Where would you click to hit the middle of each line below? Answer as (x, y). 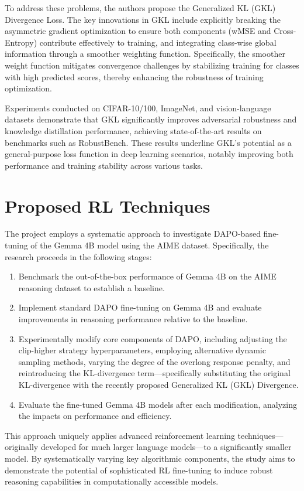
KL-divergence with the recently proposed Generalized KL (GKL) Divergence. (158, 384)
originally (22, 447)
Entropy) (21, 42)
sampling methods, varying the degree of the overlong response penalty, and (154, 361)
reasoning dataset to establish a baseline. (91, 287)
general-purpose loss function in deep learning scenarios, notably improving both (149, 154)
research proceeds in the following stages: (78, 256)
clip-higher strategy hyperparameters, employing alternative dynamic (142, 350)
